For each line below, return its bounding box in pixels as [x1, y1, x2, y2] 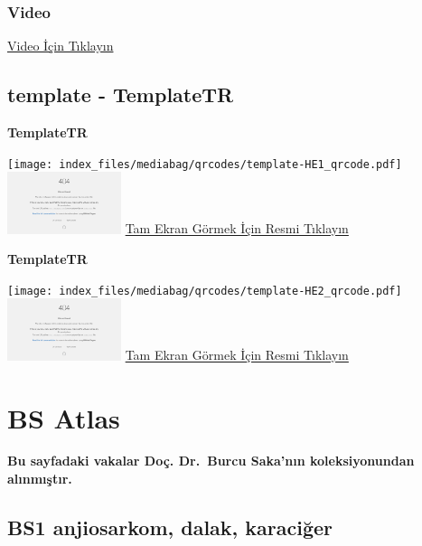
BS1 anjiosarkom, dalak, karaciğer [7, 513, 333, 541]
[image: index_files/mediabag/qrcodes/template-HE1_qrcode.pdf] [7, 157, 402, 171]
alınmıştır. [7, 469, 72, 488]
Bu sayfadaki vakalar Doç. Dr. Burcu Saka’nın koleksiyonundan [7, 451, 415, 470]
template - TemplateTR [7, 80, 234, 108]
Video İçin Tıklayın [7, 36, 114, 55]
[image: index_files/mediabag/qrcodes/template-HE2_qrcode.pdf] [7, 284, 402, 297]
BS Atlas [7, 399, 120, 436]
